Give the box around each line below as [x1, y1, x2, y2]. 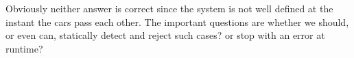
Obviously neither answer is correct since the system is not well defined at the [5, 1, 333, 15]
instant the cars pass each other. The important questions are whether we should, [5, 14, 349, 29]
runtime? [5, 41, 43, 55]
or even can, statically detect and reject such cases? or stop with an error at [5, 28, 325, 42]
